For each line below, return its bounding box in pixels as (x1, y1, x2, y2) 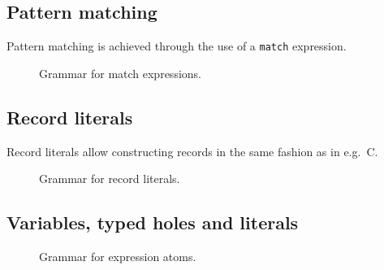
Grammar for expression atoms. (39, 248, 196, 265)
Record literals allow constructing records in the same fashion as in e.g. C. (6, 142, 378, 159)
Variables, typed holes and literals (6, 210, 299, 235)
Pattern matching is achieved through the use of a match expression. (6, 37, 347, 54)
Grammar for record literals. (39, 170, 180, 187)
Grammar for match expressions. (39, 64, 201, 81)
